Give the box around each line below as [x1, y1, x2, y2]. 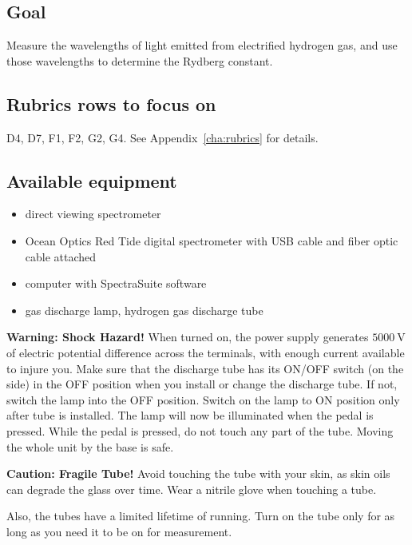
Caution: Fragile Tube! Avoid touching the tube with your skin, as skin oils [6, 465, 390, 482]
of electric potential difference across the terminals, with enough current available [6, 344, 405, 360]
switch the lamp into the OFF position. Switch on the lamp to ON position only [6, 391, 400, 408]
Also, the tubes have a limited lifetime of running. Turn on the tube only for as [6, 507, 395, 524]
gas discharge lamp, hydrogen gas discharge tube [25, 301, 263, 318]
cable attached [25, 248, 97, 265]
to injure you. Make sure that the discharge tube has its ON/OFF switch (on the [6, 360, 404, 376]
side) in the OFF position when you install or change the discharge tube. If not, [6, 376, 398, 392]
